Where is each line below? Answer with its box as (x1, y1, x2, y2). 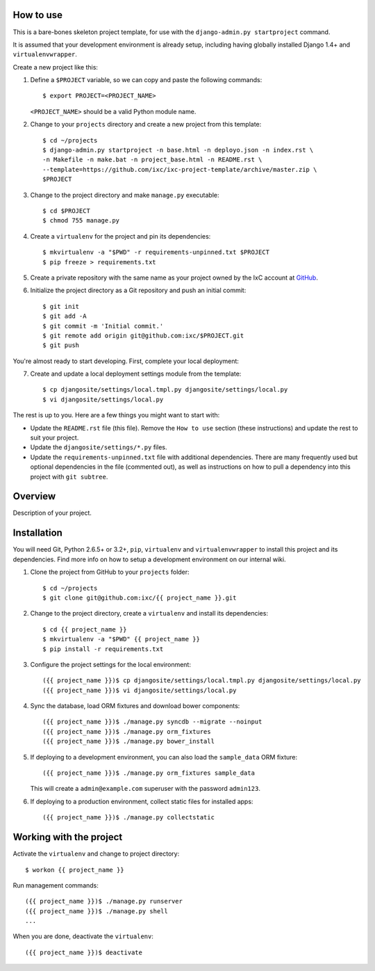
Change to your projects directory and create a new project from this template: (30, 120, 262, 129)
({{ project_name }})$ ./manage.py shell (25, 907, 168, 915)
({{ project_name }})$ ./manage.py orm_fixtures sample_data (42, 769, 255, 777)
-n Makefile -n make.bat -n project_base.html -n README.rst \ (42, 156, 262, 163)
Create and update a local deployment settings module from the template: (30, 369, 242, 378)
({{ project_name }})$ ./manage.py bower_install (42, 737, 215, 746)
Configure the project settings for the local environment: (30, 660, 191, 668)
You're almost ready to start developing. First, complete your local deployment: (12, 357, 240, 365)
